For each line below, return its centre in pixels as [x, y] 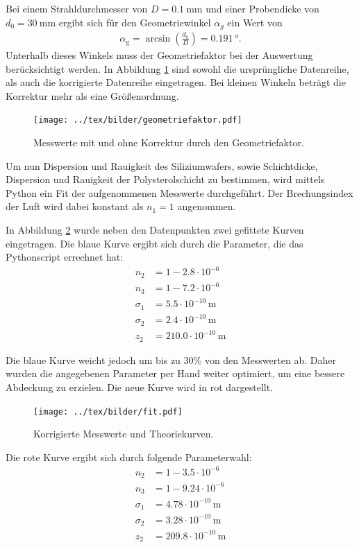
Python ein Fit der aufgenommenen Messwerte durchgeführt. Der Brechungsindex [179, 192]
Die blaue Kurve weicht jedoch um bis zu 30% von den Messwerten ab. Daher [171, 359]
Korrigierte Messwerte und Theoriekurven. [124, 434]
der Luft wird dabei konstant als [75, 206]
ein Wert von [255, 22]
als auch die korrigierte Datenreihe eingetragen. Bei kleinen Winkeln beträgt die [176, 82]
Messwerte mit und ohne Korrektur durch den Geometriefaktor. [169, 142]
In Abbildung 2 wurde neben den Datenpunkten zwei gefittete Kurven [155, 230]
